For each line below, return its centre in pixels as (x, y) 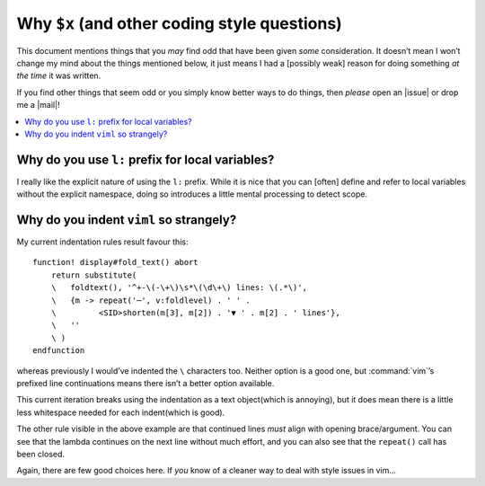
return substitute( (94, 275)
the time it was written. (59, 75)
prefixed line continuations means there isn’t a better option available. (145, 383)
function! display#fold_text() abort (116, 262)
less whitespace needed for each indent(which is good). (121, 412)
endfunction (59, 351)
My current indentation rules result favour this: (102, 242)
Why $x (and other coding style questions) (180, 23)
